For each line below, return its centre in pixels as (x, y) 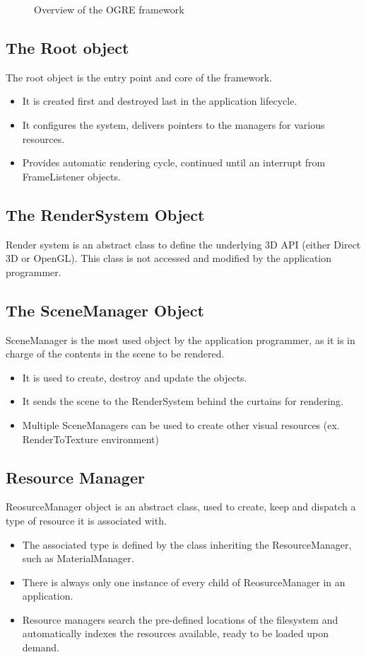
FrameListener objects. (71, 176)
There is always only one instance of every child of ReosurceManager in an (184, 582)
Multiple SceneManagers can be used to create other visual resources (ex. (181, 424)
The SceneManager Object (105, 310)
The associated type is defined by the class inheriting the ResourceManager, (187, 544)
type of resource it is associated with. (86, 520)
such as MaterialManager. (78, 558)
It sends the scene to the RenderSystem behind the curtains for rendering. (183, 401)
